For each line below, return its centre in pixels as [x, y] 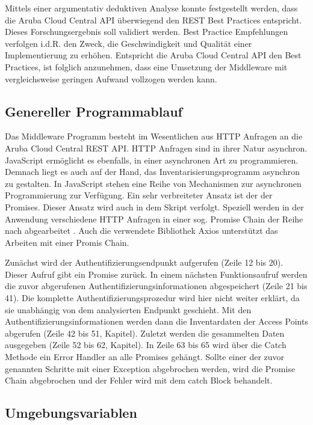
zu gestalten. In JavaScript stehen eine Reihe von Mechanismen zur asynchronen [153, 183]
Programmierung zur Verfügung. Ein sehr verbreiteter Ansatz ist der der [139, 195]
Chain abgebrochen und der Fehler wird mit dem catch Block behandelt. [139, 380]
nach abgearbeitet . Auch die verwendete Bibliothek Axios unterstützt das [141, 231]
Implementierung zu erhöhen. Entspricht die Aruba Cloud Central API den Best [153, 55]
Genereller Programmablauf [94, 111]
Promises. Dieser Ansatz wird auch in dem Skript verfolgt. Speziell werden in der [154, 206]
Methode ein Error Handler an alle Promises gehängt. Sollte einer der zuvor [145, 357]
